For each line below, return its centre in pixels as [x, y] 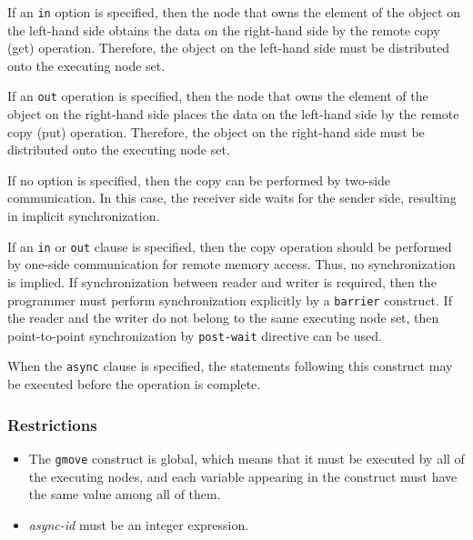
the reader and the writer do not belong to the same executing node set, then [223, 318]
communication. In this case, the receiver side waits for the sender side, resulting [232, 198]
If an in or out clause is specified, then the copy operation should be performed [230, 246]
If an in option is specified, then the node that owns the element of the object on [234, 12]
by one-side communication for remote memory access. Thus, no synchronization [231, 264]
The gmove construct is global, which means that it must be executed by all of [247, 458]
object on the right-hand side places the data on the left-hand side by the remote [233, 114]
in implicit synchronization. [84, 216]
